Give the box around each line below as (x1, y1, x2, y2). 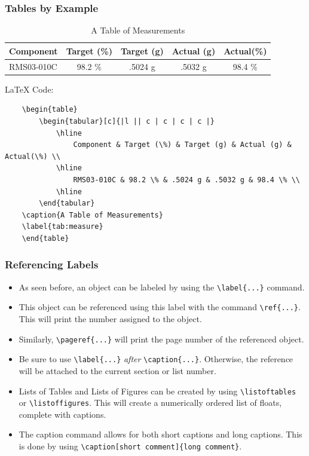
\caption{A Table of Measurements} (22, 210, 163, 219)
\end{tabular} (39, 199, 95, 208)
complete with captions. (19, 408, 106, 420)
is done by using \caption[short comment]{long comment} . (19, 440, 242, 452)
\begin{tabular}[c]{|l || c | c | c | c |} (39, 117, 215, 126)
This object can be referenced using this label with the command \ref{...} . (19, 301, 301, 313)
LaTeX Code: (5, 82, 54, 95)
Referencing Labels (5, 257, 99, 272)
